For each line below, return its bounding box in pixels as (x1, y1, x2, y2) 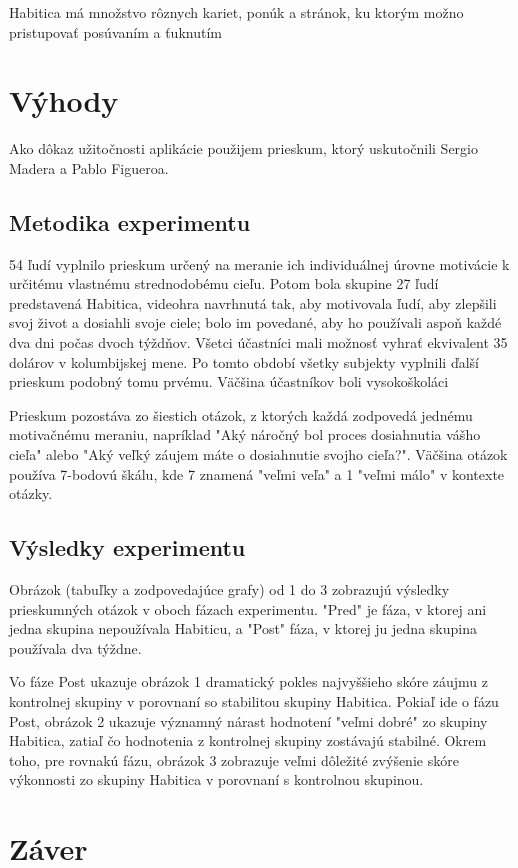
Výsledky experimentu (9, 532, 246, 563)
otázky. (9, 483, 53, 504)
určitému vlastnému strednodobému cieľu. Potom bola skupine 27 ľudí (9, 273, 439, 294)
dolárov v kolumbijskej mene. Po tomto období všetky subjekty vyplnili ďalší (9, 351, 479, 372)
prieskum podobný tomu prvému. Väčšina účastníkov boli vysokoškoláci (9, 371, 449, 392)
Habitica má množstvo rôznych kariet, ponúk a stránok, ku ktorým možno (9, 2, 464, 22)
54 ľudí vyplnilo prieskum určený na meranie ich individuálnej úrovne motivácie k (9, 253, 510, 274)
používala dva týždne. (9, 637, 142, 658)
